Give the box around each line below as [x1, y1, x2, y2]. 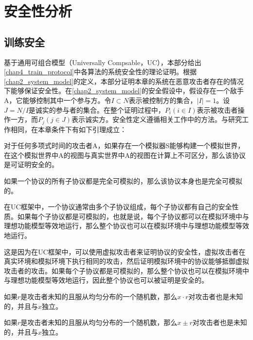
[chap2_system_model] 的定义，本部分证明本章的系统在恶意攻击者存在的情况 [4, 76, 244, 86]
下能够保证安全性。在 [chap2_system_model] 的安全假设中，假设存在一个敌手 [4, 85, 244, 96]
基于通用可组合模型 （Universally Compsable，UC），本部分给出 [4, 57, 201, 67]
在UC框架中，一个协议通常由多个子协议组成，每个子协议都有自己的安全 [4, 202, 232, 212]
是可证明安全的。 [4, 159, 58, 170]
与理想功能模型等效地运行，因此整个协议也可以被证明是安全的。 [4, 275, 208, 285]
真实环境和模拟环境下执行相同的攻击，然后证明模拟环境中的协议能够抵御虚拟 [4, 256, 249, 266]
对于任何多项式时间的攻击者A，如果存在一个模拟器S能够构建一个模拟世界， [4, 140, 245, 151]
